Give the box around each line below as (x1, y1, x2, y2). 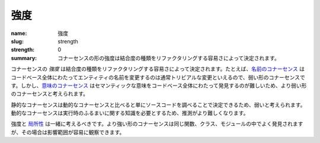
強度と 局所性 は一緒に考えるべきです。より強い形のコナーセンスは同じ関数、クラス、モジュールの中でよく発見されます (11, 120, 303, 128)
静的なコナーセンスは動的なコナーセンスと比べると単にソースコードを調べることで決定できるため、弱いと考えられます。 (11, 101, 306, 108)
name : (11, 30, 27, 37)
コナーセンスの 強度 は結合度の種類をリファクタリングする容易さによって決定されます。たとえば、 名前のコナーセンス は (11, 65, 305, 72)
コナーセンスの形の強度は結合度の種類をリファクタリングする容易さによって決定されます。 (57, 54, 280, 62)
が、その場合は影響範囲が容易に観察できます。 (11, 128, 125, 136)
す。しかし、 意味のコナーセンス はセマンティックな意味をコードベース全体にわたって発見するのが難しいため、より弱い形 (11, 82, 307, 89)
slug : (11, 37, 24, 45)
